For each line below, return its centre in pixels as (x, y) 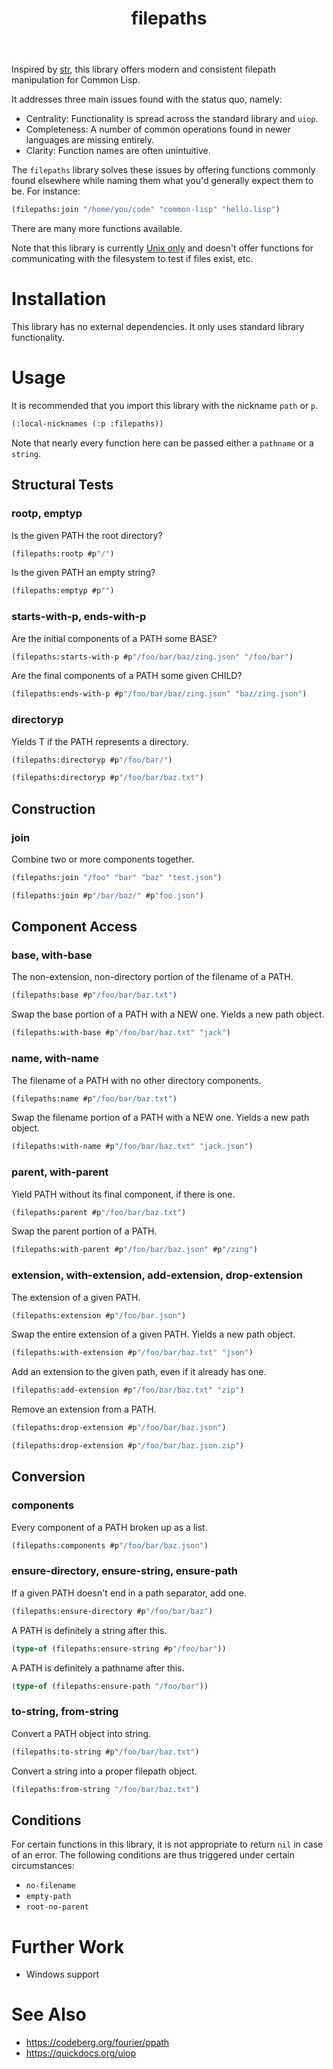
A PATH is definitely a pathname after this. (98, 1668)
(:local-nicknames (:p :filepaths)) (87, 423)
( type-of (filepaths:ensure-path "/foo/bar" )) (110, 1686)
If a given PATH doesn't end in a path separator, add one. (129, 1593)
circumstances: (43, 1866)
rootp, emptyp (47, 514)
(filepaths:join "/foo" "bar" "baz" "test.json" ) (117, 878)
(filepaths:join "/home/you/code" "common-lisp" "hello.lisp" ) (146, 210)
